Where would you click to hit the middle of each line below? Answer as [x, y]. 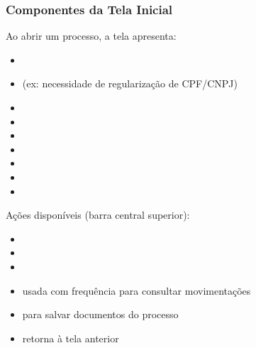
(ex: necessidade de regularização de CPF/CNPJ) [130, 83]
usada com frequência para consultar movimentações [137, 290]
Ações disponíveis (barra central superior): [98, 215]
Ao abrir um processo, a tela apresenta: [91, 36]
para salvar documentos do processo [100, 314]
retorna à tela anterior [71, 338]
